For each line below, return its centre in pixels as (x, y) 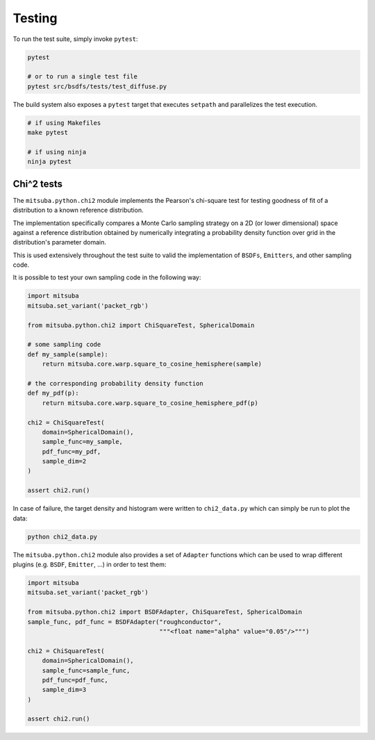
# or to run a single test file (83, 77)
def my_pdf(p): (53, 393)
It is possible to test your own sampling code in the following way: (107, 277)
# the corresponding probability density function (116, 383)
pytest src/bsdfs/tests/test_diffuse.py (97, 86)
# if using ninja (57, 152)
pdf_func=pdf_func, (75, 680)
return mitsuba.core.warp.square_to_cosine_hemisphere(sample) (152, 364)
